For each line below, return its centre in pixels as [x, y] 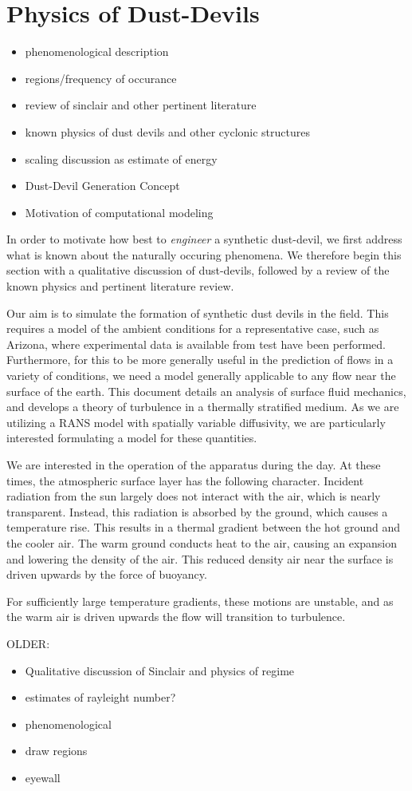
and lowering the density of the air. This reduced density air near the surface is [200, 558]
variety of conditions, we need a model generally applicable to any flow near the [201, 376]
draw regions [56, 751]
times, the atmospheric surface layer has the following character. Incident [185, 480]
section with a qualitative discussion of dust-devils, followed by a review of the [198, 270]
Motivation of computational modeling [119, 212]
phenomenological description [97, 51]
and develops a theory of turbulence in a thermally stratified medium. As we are [203, 407]
